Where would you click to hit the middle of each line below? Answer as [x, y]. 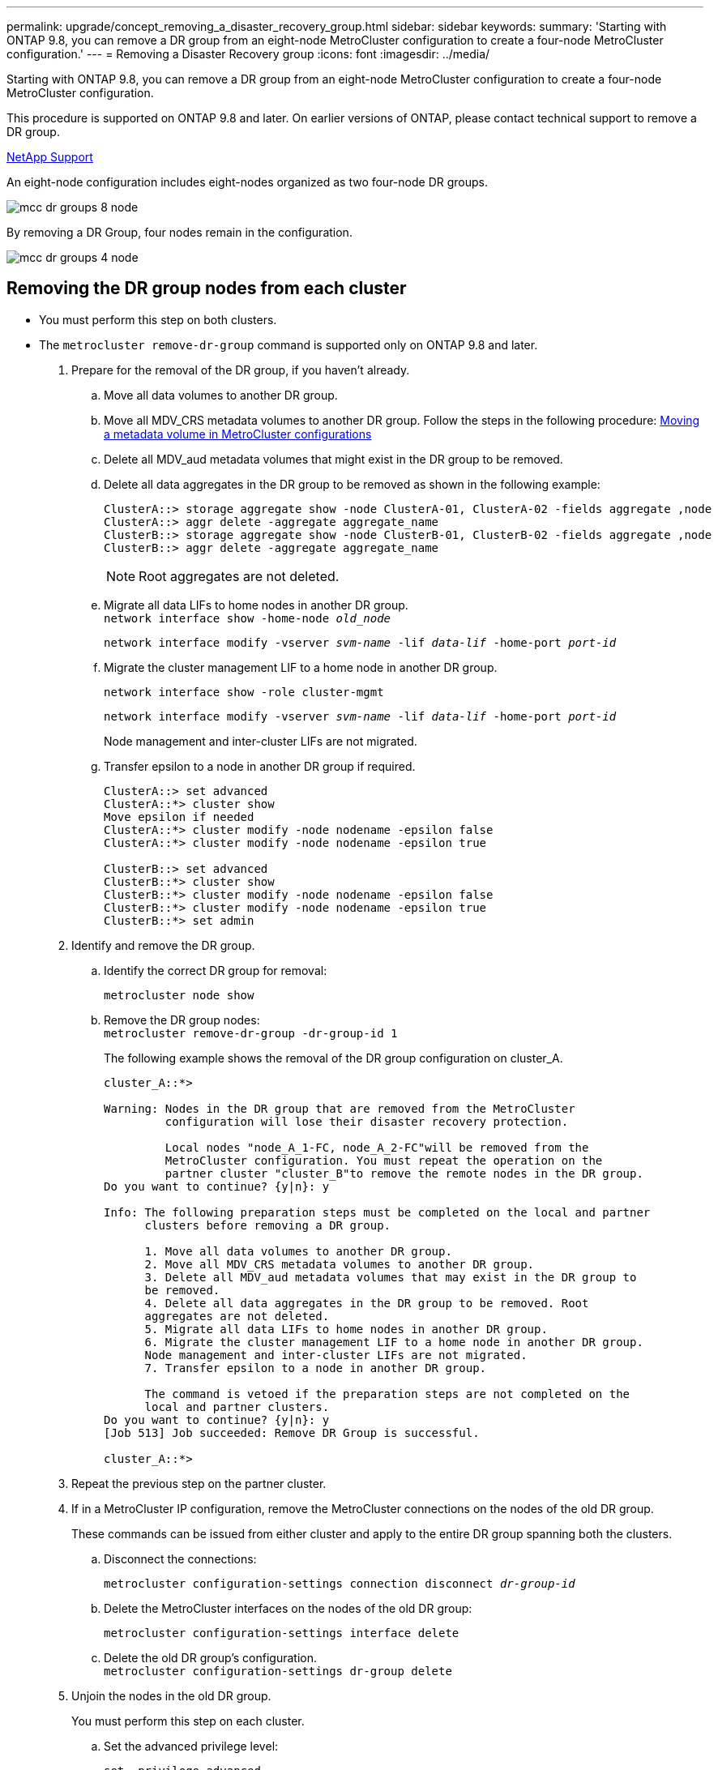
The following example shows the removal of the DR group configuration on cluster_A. [333, 1058]
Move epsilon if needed [179, 817]
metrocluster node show [179, 995]
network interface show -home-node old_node [248, 618]
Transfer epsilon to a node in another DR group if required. [260, 766]
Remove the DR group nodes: [182, 1020]
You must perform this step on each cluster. [188, 1721]
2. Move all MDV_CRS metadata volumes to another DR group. [340, 1264]
